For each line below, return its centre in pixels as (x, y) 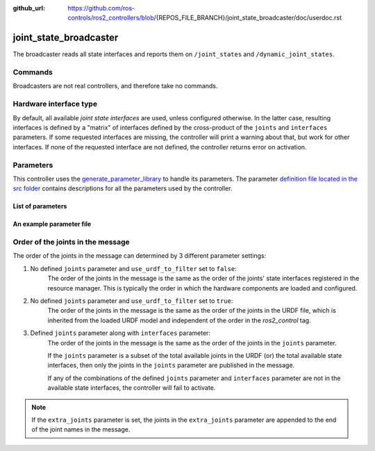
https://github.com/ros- (101, 8)
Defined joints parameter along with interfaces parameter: (120, 333)
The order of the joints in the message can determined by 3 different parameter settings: (140, 256)
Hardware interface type (55, 104)
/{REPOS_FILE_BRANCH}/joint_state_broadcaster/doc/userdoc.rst (248, 18)
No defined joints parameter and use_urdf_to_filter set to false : (133, 268)
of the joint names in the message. (81, 429)
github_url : (29, 8)
